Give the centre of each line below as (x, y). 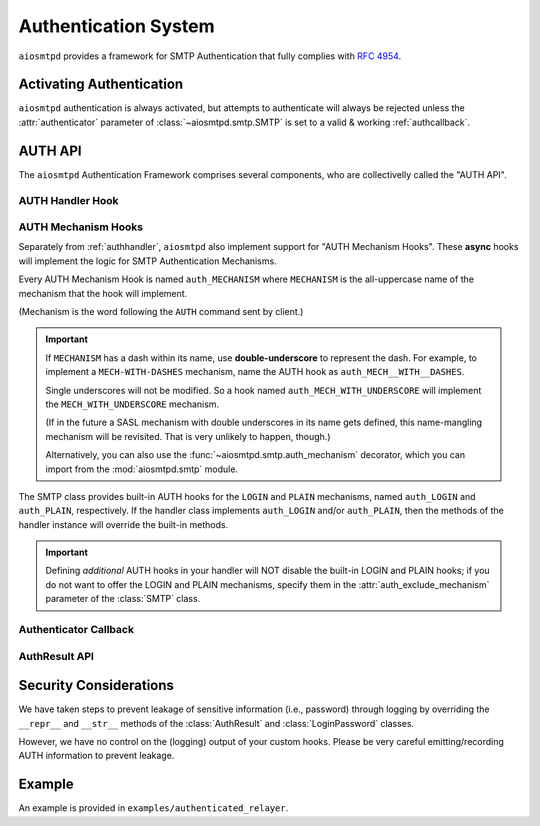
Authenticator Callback (76, 630)
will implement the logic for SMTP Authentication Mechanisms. (147, 261)
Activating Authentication (101, 84)
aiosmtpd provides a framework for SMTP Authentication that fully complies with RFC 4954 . (210, 56)
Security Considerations (96, 685)
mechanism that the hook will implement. (103, 293)
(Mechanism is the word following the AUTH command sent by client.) (161, 312)
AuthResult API (56, 656)
